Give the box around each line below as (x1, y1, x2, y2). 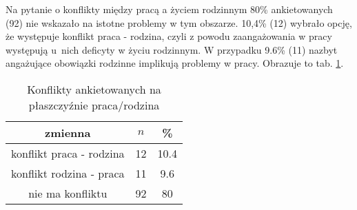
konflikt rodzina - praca (11, 165, 125, 181)
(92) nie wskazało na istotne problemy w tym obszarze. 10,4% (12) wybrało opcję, (6, 15, 352, 30)
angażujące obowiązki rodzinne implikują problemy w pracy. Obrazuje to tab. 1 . (6, 56, 344, 70)
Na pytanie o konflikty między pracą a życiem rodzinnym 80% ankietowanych (6, 2, 333, 16)
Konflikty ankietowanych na (27, 81, 161, 97)
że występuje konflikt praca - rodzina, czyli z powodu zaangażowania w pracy (6, 29, 332, 43)
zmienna (45, 124, 91, 140)
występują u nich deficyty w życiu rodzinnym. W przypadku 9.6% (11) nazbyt (6, 42, 338, 56)
